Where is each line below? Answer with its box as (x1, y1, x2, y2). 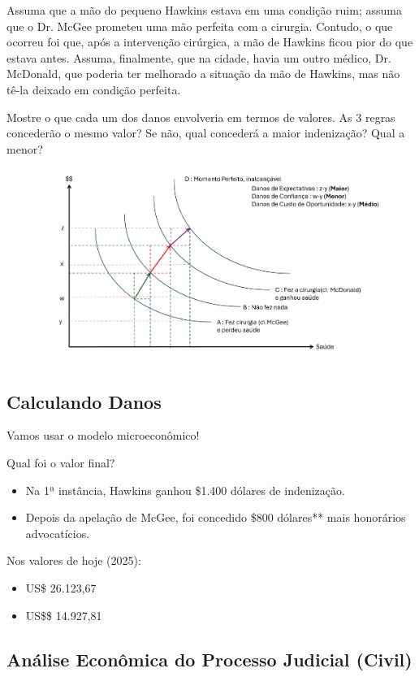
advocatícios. (25, 524, 90, 541)
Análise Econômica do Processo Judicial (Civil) (6, 646, 413, 671)
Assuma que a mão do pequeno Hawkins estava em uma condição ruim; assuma (6, 2, 402, 18)
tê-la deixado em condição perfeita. (6, 80, 181, 98)
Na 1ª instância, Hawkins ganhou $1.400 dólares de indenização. (25, 481, 345, 498)
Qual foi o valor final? (6, 454, 115, 471)
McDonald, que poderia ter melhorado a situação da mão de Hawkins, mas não (6, 65, 400, 82)
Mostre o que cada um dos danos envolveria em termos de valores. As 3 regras (6, 108, 395, 125)
